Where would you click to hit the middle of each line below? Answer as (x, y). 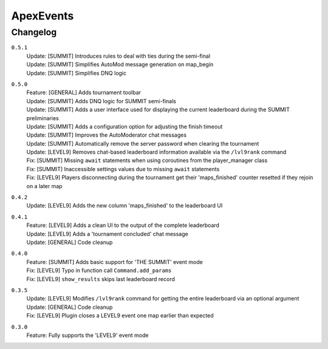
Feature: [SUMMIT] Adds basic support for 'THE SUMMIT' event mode (114, 262)
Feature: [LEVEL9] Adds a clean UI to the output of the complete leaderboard (123, 225)
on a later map (45, 186)
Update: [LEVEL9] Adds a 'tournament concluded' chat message (107, 234)
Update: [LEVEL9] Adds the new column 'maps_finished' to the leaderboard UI (125, 206)
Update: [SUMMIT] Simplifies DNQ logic (77, 73)
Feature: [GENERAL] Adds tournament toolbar (84, 93)
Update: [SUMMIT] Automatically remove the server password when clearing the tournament (143, 143)
